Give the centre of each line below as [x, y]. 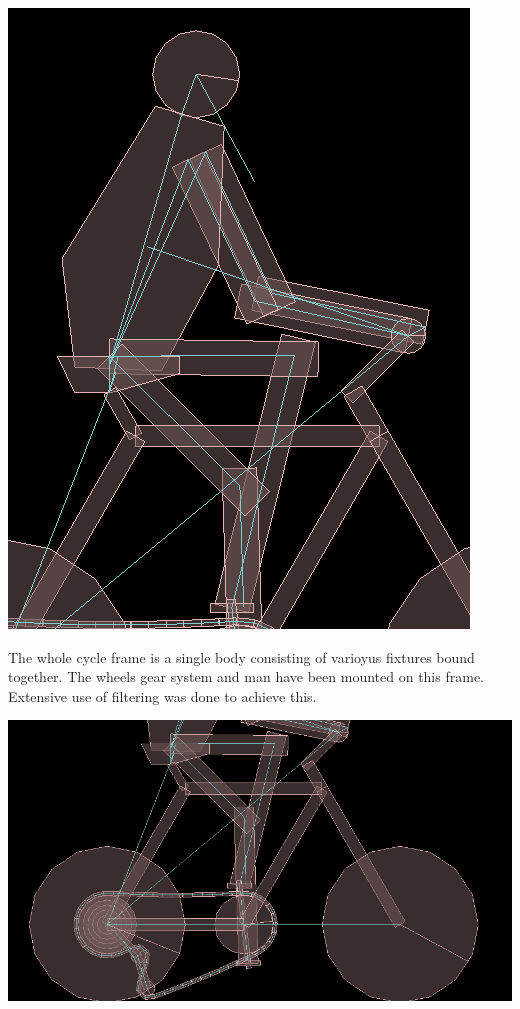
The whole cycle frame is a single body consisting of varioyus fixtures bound [241, 656]
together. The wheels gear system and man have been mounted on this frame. [246, 676]
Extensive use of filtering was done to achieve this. [162, 695]
